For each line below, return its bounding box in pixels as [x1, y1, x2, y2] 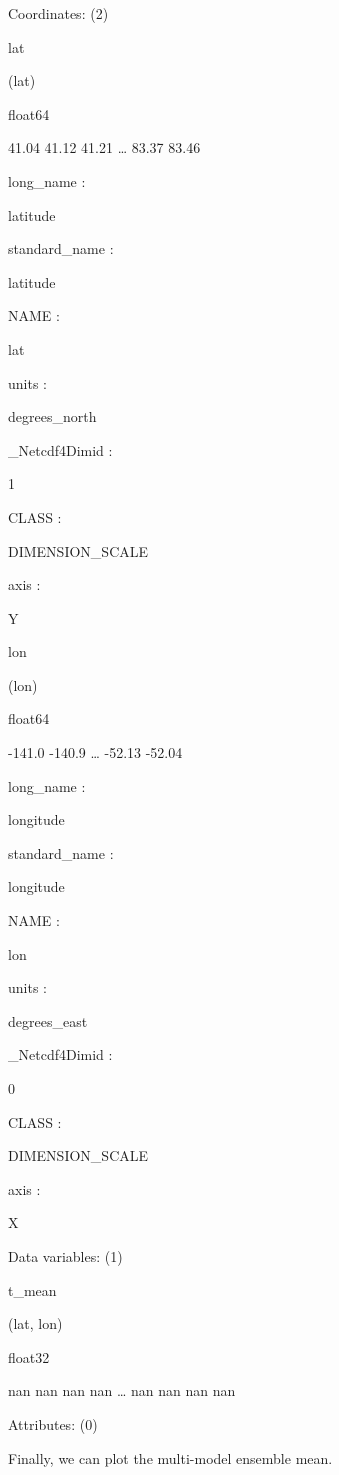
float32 [8, 1346, 50, 1367]
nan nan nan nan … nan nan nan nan [8, 1380, 236, 1401]
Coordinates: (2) [8, 3, 109, 23]
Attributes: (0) [8, 1413, 98, 1434]
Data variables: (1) [8, 1245, 123, 1266]
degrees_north [8, 406, 97, 427]
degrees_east [8, 1010, 88, 1031]
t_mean [8, 1279, 57, 1300]
